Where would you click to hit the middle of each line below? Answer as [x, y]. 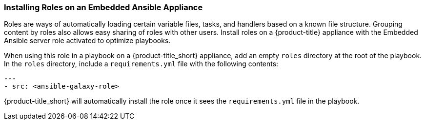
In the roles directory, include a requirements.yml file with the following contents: [141, 64]
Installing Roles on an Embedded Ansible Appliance [103, 7]
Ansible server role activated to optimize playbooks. [87, 41]
